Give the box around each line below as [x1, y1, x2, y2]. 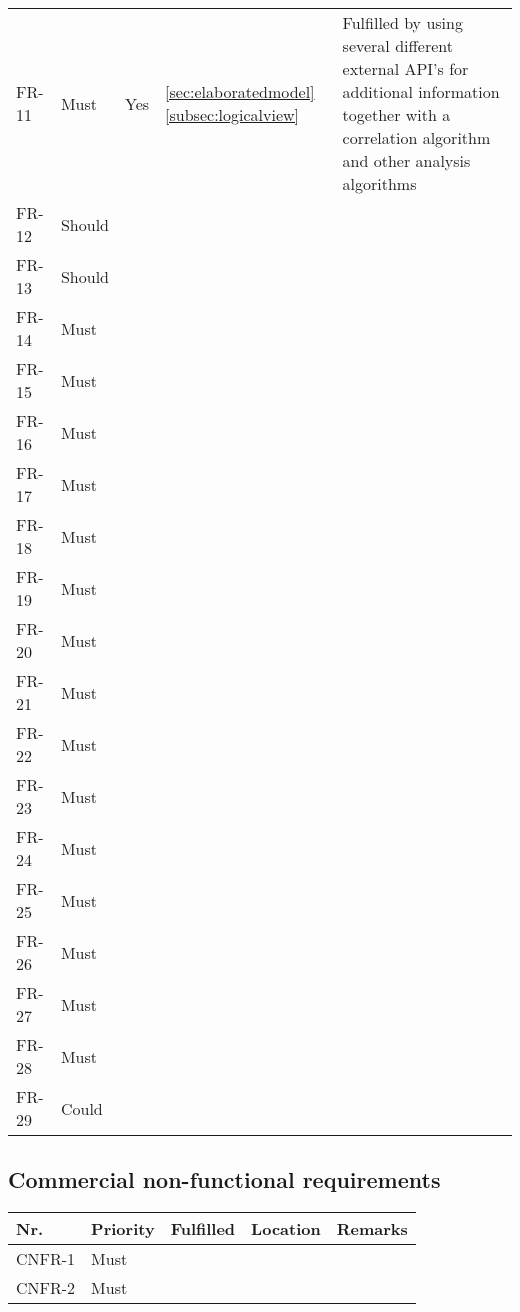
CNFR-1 [16, 1247, 76, 1271]
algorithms [342, 172, 417, 195]
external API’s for [342, 57, 469, 80]
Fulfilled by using [342, 11, 463, 34]
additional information [342, 80, 500, 103]
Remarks [336, 1217, 408, 1241]
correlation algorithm [342, 126, 491, 149]
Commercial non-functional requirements [8, 1164, 441, 1195]
